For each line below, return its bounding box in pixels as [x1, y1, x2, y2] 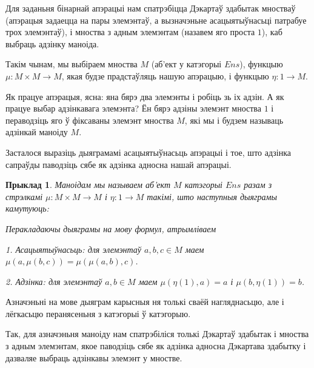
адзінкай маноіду [5, 125, 68, 138]
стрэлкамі [5, 190, 43, 202]
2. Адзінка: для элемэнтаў [5, 275, 102, 287]
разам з [244, 178, 272, 191]
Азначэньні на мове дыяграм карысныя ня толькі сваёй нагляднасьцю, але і [5, 295, 284, 308]
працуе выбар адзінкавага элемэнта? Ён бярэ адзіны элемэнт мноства [5, 102, 262, 115]
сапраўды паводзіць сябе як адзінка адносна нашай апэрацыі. [5, 158, 232, 170]
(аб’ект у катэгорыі [151, 58, 222, 70]
